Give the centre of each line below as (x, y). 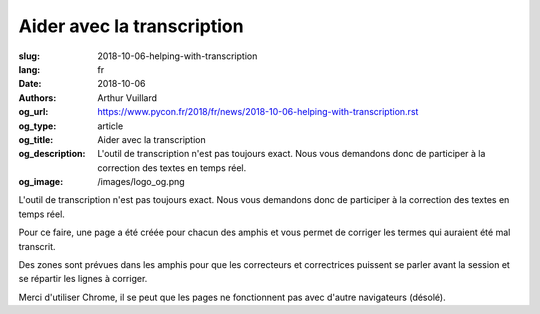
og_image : (41, 182)
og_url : (33, 112)
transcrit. (37, 246)
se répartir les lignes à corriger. (83, 279)
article (110, 126)
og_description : (52, 154)
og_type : (37, 126)
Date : (30, 84)
